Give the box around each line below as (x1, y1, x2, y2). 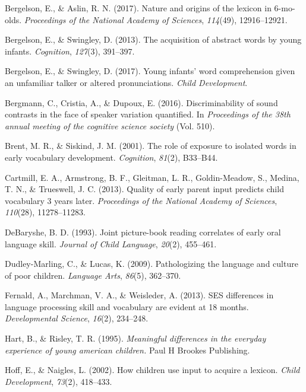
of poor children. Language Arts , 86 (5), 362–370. (5, 269, 181, 281)
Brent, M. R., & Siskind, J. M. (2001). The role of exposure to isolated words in (5, 139, 296, 152)
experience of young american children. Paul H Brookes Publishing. (5, 343, 250, 356)
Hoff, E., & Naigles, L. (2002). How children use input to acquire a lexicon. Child (5, 364, 300, 376)
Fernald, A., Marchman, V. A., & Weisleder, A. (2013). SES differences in (5, 289, 274, 301)
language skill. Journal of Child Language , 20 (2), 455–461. (5, 237, 217, 250)
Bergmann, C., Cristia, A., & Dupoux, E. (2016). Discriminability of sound (5, 96, 278, 109)
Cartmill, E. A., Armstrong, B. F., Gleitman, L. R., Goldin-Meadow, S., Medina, (5, 171, 299, 183)
